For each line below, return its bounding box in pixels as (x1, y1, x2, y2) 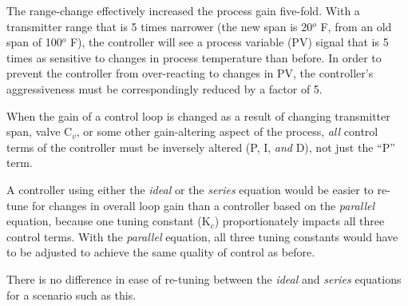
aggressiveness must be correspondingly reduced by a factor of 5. (6, 80, 323, 97)
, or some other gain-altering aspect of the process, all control (76, 123, 378, 140)
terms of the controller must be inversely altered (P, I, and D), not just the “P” (6, 138, 395, 155)
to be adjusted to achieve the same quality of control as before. (6, 244, 315, 260)
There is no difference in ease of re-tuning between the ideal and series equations (6, 270, 402, 287)
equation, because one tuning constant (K (6, 213, 211, 229)
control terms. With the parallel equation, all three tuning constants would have (6, 228, 398, 244)
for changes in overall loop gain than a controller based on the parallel (31, 197, 375, 213)
